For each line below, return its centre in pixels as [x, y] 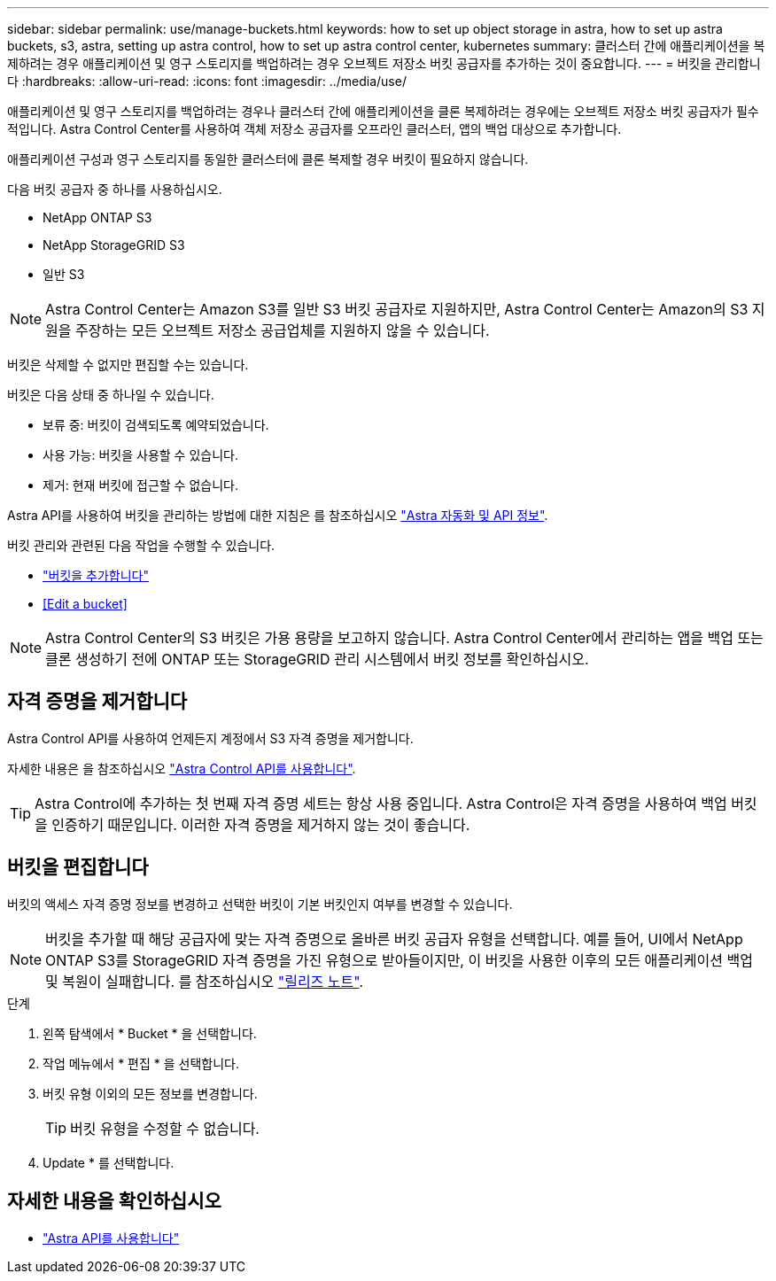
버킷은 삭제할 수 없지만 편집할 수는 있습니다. [128, 365]
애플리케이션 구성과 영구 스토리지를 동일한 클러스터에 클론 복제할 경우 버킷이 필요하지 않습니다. [268, 159]
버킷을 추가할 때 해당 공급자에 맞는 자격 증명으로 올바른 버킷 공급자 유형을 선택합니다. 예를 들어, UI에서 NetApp [394, 939]
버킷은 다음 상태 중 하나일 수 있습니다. [111, 395]
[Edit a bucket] [85, 604]
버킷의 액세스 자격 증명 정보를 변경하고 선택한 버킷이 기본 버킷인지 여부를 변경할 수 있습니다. [260, 904]
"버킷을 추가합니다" [96, 575]
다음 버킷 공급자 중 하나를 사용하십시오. [115, 189]
